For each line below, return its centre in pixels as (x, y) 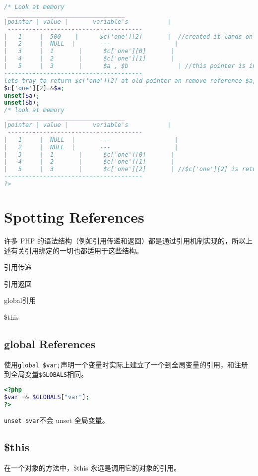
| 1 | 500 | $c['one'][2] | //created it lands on (129, 36)
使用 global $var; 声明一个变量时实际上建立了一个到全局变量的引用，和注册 (126, 364)
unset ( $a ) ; (22, 95)
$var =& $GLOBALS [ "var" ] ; (47, 397)
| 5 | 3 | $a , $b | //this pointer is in (130, 66)
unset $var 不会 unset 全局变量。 (57, 420)
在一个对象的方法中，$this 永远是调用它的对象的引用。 (93, 467)
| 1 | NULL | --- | (91, 140)
